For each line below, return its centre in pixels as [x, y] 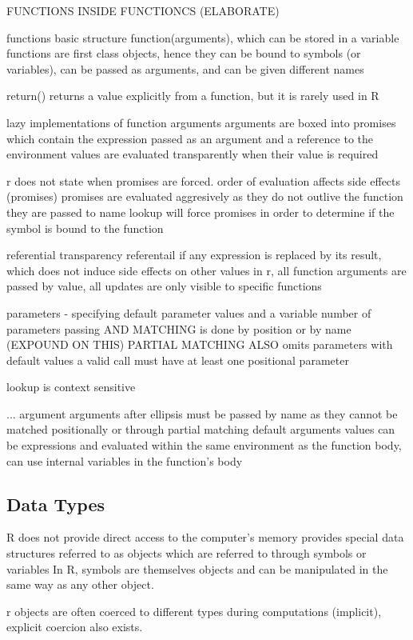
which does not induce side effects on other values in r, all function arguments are [206, 270]
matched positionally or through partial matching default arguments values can [201, 429]
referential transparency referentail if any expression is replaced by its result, [194, 255]
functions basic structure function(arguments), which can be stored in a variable [203, 37]
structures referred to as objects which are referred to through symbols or [187, 553]
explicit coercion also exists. [75, 627]
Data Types [56, 504]
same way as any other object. [80, 584]
